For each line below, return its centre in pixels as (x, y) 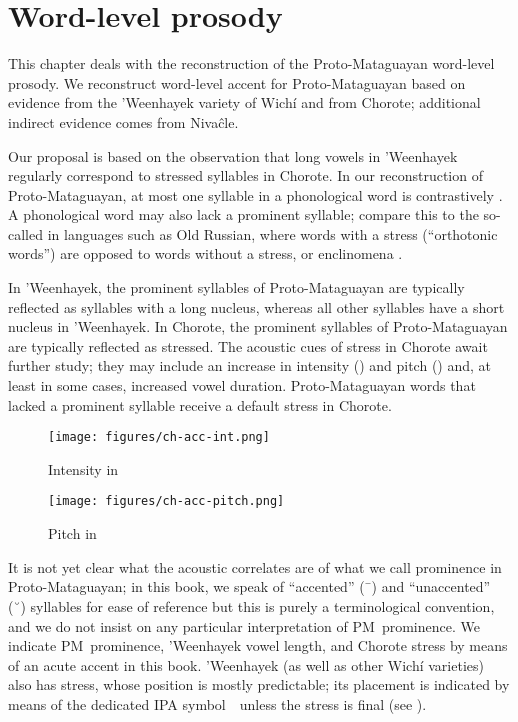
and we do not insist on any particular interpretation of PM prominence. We (244, 625)
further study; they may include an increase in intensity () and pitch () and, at (249, 365)
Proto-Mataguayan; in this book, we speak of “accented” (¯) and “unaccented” (249, 586)
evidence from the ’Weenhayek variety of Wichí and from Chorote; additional (244, 102)
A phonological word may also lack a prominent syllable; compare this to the (243, 214)
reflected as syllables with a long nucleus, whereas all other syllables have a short (256, 306)
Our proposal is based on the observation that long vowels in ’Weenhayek (233, 155)
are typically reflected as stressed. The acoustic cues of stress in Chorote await (248, 345)
